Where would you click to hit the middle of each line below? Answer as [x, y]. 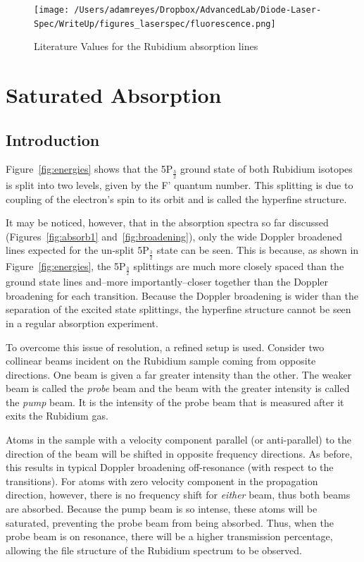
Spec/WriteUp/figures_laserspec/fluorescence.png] [155, 24]
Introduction [53, 139]
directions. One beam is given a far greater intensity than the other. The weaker [179, 374]
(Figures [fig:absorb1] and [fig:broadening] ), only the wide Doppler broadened [174, 236]
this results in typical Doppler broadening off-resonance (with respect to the [170, 467]
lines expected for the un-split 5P [77, 250]
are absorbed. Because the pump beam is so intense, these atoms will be [162, 509]
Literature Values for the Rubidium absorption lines [146, 46]
